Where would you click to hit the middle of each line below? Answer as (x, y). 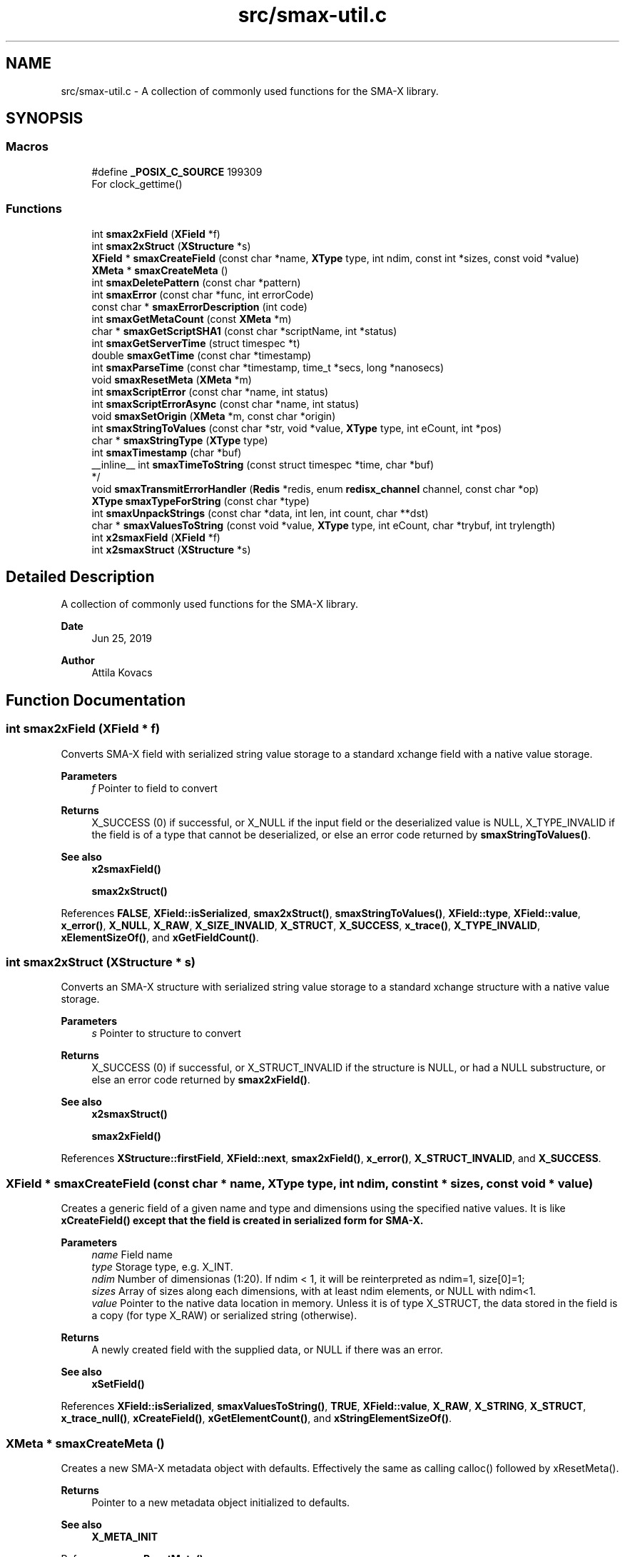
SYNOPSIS (45, 119)
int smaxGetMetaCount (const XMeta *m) (192, 319)
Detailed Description (80, 576)
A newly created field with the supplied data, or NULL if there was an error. (267, 1350)
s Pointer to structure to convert (166, 1033)
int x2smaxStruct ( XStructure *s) (171, 549)
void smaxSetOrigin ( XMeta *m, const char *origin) (214, 416)
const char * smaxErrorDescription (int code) (199, 306)
